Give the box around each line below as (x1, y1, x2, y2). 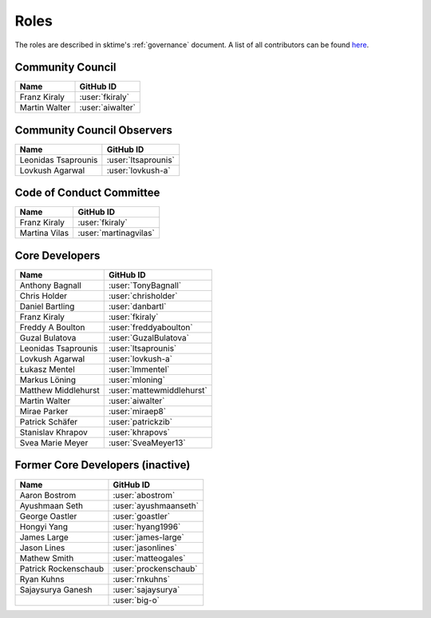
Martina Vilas (19, 228, 69, 239)
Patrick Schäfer (19, 417, 78, 427)
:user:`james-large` (113, 532, 184, 543)
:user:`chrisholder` (108, 290, 178, 301)
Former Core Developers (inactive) (14, 458, 191, 472)
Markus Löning (19, 374, 76, 385)
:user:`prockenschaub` (113, 563, 198, 574)
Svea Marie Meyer (19, 437, 89, 448)
